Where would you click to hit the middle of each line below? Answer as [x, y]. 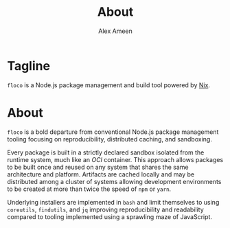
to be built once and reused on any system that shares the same [98, 167]
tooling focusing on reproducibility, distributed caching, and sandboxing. [110, 139]
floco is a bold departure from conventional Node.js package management [113, 132]
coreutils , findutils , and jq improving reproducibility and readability [105, 209]
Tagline [28, 66]
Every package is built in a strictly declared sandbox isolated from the [106, 152]
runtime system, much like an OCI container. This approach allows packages [115, 159]
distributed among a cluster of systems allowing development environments [114, 181]
